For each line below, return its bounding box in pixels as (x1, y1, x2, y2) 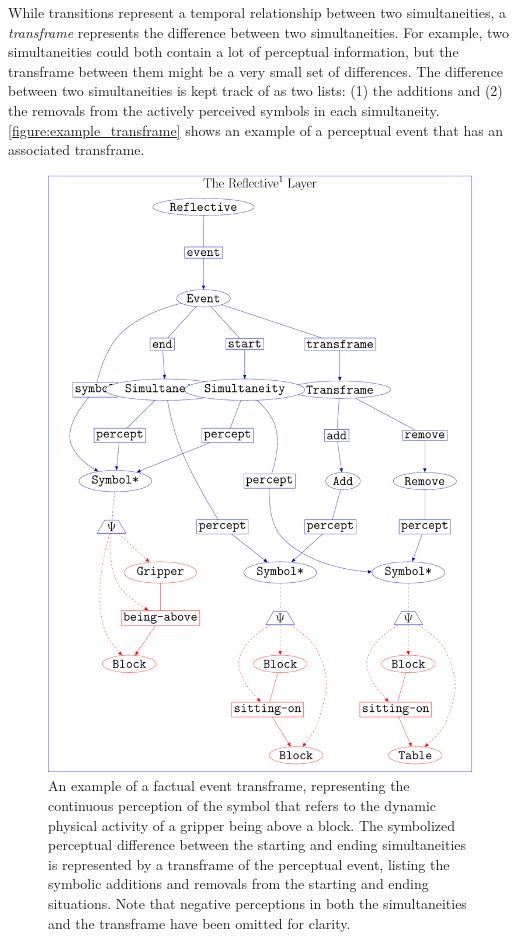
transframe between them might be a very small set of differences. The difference (8, 60, 504, 81)
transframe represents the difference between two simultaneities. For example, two (8, 21, 509, 42)
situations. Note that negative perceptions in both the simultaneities (48, 892, 467, 913)
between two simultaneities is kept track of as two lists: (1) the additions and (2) (8, 80, 503, 101)
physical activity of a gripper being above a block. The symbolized (48, 814, 456, 835)
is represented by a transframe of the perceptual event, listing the (48, 853, 450, 874)
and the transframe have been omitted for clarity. (48, 912, 351, 933)
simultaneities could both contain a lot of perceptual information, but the (8, 41, 459, 62)
